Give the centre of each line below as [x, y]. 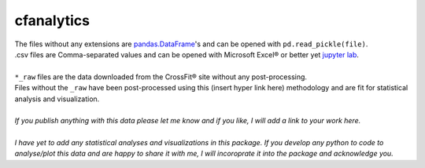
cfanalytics [52, 20]
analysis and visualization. [57, 99]
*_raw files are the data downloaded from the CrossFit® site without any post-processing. [161, 77]
